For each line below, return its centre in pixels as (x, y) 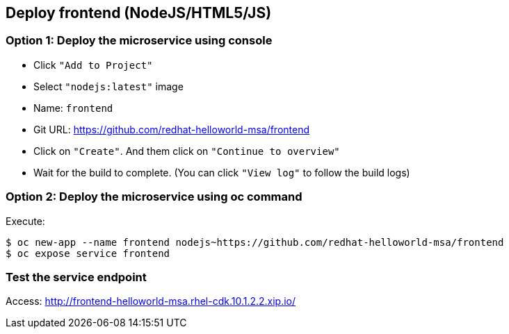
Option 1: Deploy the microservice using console (139, 41)
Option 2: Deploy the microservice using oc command (154, 197)
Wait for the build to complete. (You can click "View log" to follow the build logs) (222, 172)
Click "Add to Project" (93, 65)
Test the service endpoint (76, 277)
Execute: (25, 221)
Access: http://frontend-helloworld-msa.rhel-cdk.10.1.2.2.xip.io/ (151, 301)
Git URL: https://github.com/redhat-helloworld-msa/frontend (172, 129)
